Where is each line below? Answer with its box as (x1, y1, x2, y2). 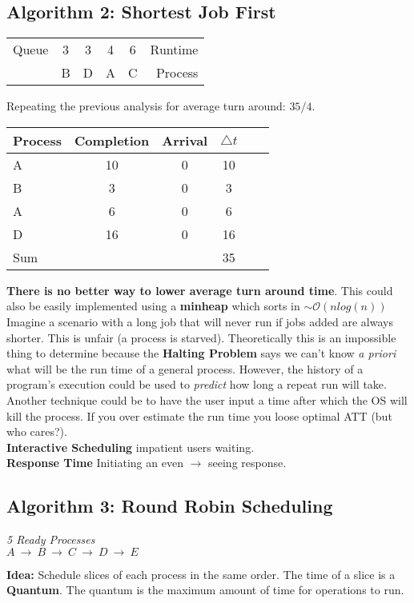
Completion (74, 130, 150, 150)
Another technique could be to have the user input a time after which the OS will (6, 391, 408, 408)
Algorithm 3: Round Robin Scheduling (6, 493, 333, 518)
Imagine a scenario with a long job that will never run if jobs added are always (6, 313, 393, 329)
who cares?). (6, 423, 67, 440)
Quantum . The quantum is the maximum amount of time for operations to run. (6, 581, 404, 598)
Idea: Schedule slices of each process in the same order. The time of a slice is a (6, 565, 396, 582)
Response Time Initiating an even (6, 454, 183, 471)
